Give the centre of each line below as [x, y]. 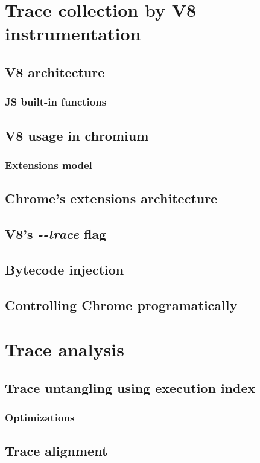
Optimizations [40, 417]
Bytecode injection [65, 269]
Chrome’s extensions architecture [111, 198]
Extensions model [49, 164]
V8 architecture [55, 72]
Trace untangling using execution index [130, 387]
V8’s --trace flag [56, 233]
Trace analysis [65, 349]
